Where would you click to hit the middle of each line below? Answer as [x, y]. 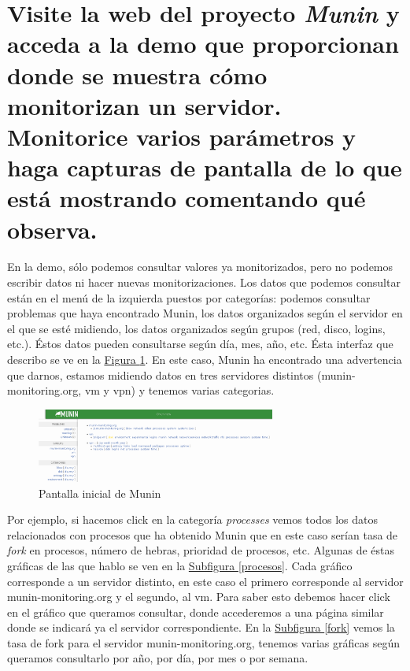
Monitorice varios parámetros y [182, 136]
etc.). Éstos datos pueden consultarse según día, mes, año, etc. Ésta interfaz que [200, 344]
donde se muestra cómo [137, 74]
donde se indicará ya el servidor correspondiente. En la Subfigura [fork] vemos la [201, 627]
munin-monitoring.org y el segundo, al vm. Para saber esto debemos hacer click [199, 597]
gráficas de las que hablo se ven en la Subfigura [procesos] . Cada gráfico [180, 565]
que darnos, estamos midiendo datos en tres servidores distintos [161, 374]
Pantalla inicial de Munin [100, 493]
